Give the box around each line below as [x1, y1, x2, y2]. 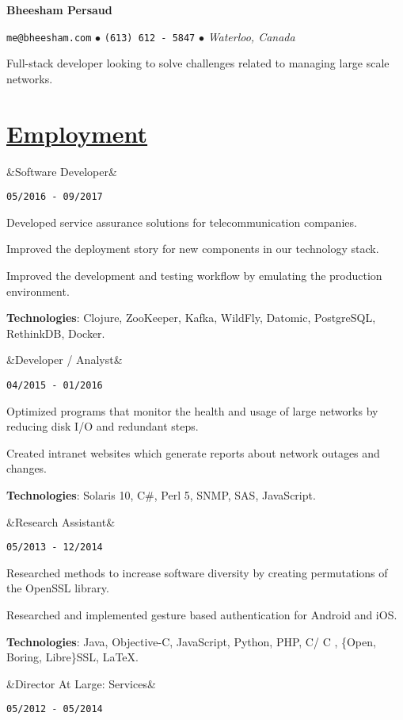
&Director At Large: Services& [6, 675, 156, 691]
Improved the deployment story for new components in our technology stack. [6, 240, 379, 257]
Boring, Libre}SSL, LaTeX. [6, 649, 139, 665]
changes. [6, 460, 48, 477]
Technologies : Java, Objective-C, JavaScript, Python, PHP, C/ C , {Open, [6, 633, 376, 649]
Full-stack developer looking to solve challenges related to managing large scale [6, 55, 390, 71]
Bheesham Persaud [6, 2, 112, 17]
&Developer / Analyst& [6, 351, 123, 368]
